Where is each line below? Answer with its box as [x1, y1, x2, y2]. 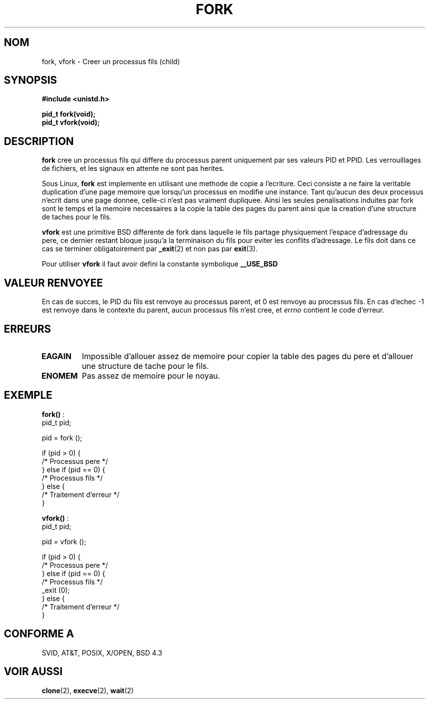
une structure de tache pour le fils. [82, 361, 209, 371]
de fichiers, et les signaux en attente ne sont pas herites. [42, 164, 225, 173]
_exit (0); [42, 585, 70, 594]
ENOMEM [41, 370, 78, 381]
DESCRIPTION [4, 135, 74, 147]
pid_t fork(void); [42, 110, 96, 119]
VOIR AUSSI [4, 665, 63, 678]
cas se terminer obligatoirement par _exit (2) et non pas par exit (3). [42, 244, 258, 253]
